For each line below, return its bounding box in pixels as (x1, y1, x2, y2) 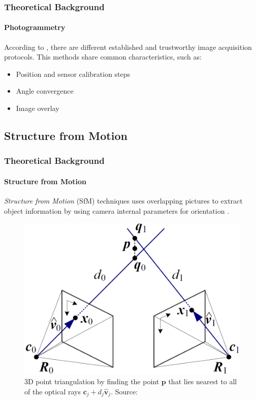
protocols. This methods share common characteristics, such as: (4, 51, 202, 62)
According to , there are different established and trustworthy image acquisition (4, 41, 252, 52)
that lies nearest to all (168, 376, 237, 387)
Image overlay (16, 103, 59, 113)
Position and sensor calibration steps (16, 68, 131, 79)
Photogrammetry (4, 22, 66, 33)
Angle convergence (16, 85, 74, 96)
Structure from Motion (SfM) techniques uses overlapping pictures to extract (4, 195, 243, 206)
